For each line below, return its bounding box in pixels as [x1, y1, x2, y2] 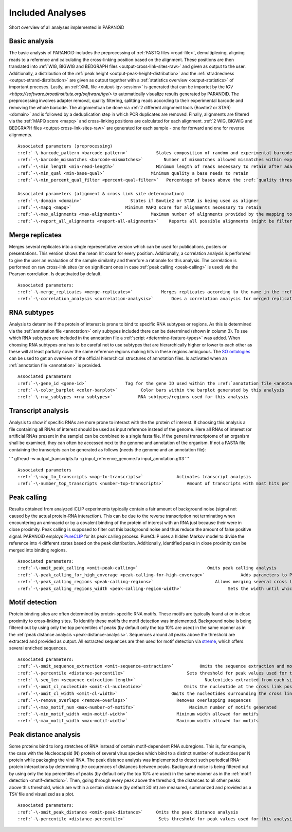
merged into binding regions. [9, 547, 67, 553]
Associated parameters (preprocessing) [18, 143, 113, 149]
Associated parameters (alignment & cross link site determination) [18, 191, 184, 197]
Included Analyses [9, 7, 86, 18]
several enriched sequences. [9, 645, 68, 651]
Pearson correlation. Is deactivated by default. [9, 271, 102, 277]
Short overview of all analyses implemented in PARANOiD [9, 24, 125, 30]
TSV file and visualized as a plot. [9, 791, 75, 797]
